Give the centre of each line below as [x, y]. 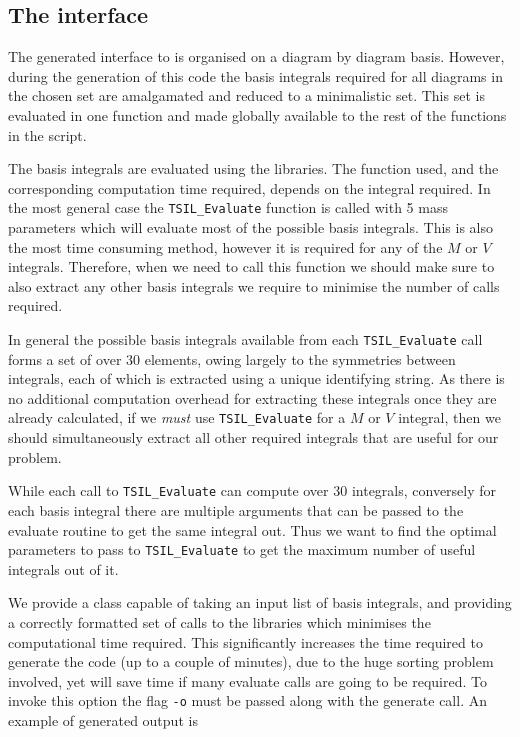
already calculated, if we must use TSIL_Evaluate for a [177, 417]
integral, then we [449, 417]
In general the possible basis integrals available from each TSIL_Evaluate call [245, 338]
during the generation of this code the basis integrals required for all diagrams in [255, 75]
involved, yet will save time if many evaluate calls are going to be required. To [247, 680]
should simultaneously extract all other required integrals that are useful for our [253, 437]
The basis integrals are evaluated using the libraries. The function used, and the [253, 168]
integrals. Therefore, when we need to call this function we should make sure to [251, 266]
